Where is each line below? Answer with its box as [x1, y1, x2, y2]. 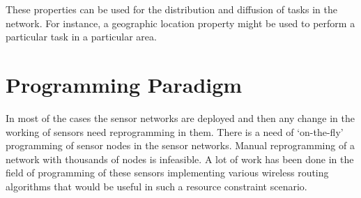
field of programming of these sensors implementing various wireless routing [6, 165, 329, 180]
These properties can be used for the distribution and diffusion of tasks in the [6, 2, 337, 16]
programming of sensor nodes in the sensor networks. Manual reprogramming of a [6, 138, 355, 153]
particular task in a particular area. [6, 29, 157, 44]
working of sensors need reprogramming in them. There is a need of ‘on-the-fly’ [6, 124, 344, 139]
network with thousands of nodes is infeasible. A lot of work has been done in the [6, 151, 354, 166]
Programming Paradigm [6, 70, 243, 98]
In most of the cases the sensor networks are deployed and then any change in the [6, 110, 355, 125]
